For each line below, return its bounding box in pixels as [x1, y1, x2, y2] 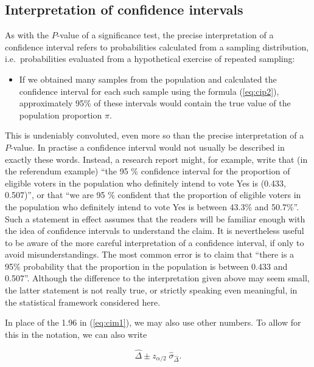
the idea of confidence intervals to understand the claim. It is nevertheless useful [5, 224, 304, 237]
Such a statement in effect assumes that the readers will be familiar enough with [5, 212, 305, 225]
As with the [5, 29, 49, 41]
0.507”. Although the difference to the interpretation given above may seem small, [5, 272, 310, 284]
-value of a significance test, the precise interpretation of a [57, 29, 274, 41]
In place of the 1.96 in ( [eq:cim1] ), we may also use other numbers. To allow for [5, 316, 301, 329]
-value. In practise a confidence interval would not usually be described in [10, 140, 285, 153]
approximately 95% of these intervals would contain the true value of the [19, 97, 291, 109]
